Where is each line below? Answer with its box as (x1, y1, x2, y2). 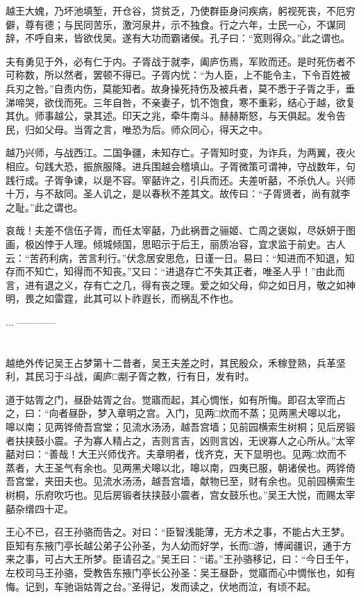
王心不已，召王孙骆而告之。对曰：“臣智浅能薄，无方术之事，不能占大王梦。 (6, 524, 351, 539)
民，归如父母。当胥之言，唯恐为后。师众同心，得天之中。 (6, 122, 268, 136)
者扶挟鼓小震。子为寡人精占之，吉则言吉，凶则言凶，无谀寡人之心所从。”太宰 (6, 433, 355, 447)
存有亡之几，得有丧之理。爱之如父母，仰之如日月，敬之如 (83, 277, 346, 292)
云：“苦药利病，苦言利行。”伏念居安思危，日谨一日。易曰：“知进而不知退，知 (6, 250, 355, 265)
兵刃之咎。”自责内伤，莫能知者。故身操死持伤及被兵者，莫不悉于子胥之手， (6, 81, 346, 95)
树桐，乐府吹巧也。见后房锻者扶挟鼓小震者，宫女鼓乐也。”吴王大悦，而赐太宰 (6, 488, 355, 501)
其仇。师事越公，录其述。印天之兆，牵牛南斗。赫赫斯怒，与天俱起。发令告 (6, 108, 346, 123)
